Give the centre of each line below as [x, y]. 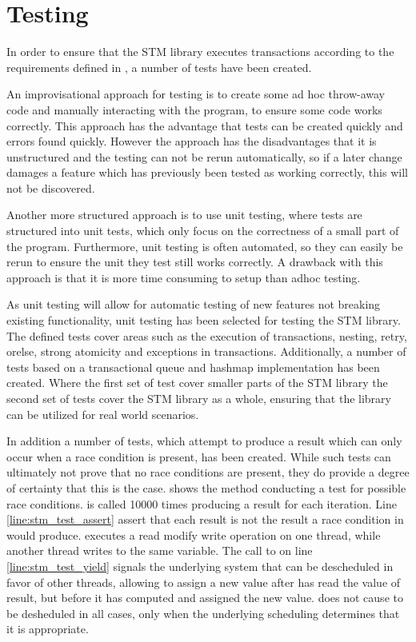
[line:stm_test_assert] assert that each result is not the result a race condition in [205, 519]
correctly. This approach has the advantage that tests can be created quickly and [205, 125]
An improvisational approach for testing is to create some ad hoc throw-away [196, 94]
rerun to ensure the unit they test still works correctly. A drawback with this [195, 262]
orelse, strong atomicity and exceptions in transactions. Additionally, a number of [206, 351]
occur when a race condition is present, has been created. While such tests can [199, 456]
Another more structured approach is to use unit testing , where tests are [184, 215]
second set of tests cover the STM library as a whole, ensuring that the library [199, 398]
